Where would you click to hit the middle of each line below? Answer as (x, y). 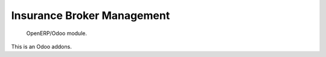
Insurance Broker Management (91, 15)
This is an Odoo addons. (41, 46)
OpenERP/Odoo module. (57, 33)
